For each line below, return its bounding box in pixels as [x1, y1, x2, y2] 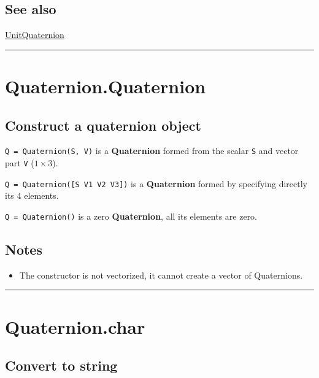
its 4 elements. [5, 189, 59, 202]
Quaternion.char [5, 314, 145, 339]
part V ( [5, 156, 34, 169]
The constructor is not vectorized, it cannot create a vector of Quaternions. [19, 268, 303, 281]
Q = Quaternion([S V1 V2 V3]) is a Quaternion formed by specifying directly [5, 177, 307, 190]
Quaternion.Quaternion [5, 73, 206, 98]
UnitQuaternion [5, 28, 64, 41]
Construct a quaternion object [5, 115, 201, 134]
